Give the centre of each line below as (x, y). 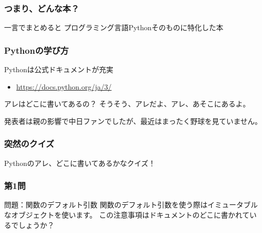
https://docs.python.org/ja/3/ (64, 86)
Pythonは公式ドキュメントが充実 (59, 69)
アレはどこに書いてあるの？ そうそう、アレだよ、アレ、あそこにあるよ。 (127, 104)
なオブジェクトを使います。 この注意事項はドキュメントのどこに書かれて (127, 215)
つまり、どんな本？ (42, 8)
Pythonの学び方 (36, 50)
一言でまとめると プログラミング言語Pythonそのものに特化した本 (114, 27)
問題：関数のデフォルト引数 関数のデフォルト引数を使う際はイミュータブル (131, 205)
